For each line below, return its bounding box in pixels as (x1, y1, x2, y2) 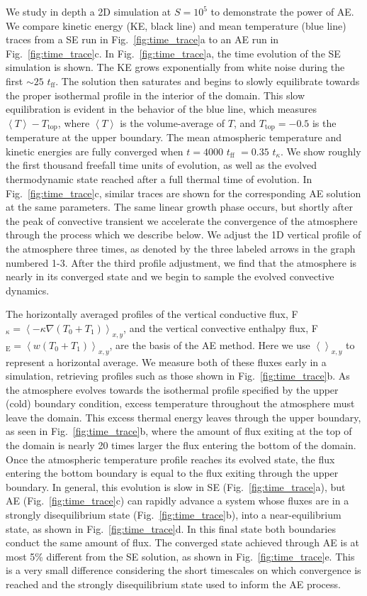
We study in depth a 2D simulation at (6, 4, 171, 18)
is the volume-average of (120, 115, 225, 130)
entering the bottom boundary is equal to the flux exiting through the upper (6, 465, 339, 480)
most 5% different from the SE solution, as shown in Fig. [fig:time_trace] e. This (6, 548, 355, 563)
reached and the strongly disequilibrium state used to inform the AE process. (6, 577, 341, 592)
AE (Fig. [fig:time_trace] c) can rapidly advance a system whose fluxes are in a (6, 493, 349, 508)
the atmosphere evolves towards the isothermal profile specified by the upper (6, 382, 339, 397)
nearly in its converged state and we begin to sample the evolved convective (6, 269, 334, 284)
